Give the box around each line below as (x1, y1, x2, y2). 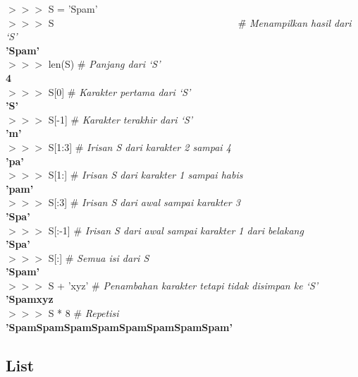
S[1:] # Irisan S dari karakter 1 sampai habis (48, 167, 243, 182)
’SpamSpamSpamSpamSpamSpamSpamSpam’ (6, 319, 233, 334)
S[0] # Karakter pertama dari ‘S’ (48, 84, 191, 99)
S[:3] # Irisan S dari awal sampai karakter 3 (48, 195, 240, 210)
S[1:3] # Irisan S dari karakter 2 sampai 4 (48, 139, 231, 154)
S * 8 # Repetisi (48, 306, 119, 321)
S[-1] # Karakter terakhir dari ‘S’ (48, 112, 193, 126)
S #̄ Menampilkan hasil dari (48, 15, 352, 30)
